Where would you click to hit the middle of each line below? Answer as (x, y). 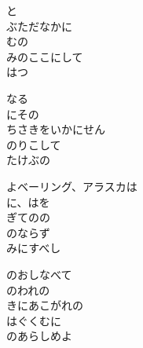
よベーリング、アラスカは (72, 186)
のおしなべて (39, 274)
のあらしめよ (39, 336)
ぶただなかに (39, 26)
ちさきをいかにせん (56, 129)
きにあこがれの (45, 305)
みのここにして (45, 56)
